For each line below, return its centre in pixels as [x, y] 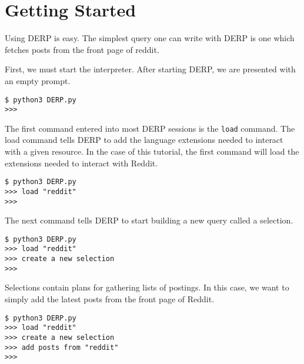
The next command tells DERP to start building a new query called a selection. [149, 220]
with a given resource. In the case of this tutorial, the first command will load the [152, 151]
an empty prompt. [38, 80]
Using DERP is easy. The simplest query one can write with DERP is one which [150, 38]
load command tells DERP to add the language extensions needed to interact [144, 140]
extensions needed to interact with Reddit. [81, 163]
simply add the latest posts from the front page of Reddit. [110, 299]
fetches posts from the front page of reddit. [82, 49]
